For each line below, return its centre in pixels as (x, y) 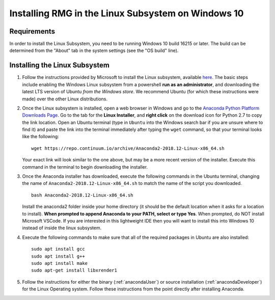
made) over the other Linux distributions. (65, 99)
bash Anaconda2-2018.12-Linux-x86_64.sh (82, 195)
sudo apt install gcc (58, 249)
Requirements (32, 31)
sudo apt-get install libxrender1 (74, 270)
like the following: (41, 137)
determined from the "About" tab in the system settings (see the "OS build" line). (94, 50)
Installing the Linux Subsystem (59, 65)
